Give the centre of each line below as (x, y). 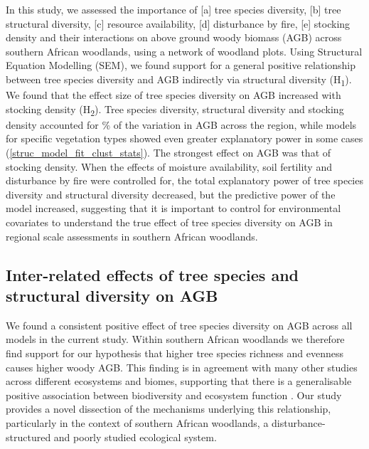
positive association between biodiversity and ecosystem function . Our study (174, 395)
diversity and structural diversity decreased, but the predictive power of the (171, 194)
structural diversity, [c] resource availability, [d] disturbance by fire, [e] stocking (178, 23)
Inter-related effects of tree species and (152, 274)
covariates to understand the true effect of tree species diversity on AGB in (169, 222)
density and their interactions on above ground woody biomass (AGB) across (174, 37)
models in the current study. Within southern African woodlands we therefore (175, 339)
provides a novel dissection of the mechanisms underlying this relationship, (169, 409)
